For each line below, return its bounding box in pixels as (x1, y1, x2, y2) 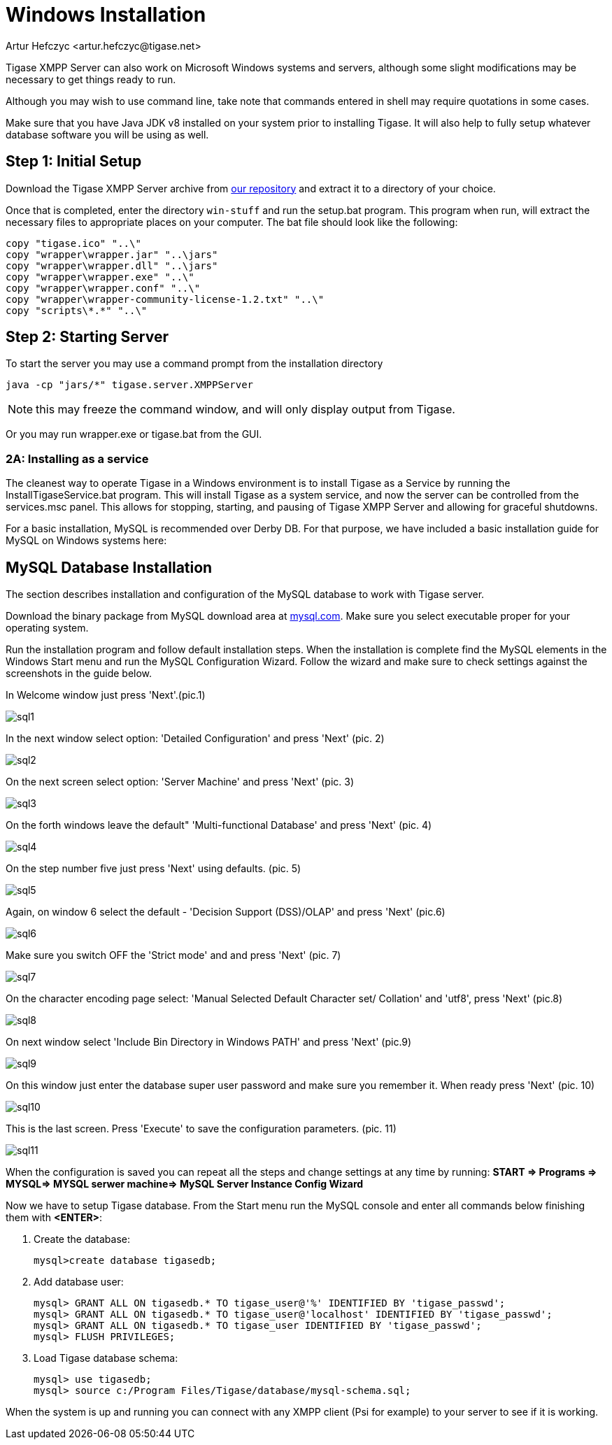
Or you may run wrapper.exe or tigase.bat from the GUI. (6, 428, 262, 441)
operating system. (6, 622, 89, 634)
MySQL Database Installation (6, 558, 213, 576)
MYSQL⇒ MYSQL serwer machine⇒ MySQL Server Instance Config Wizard (6, 1178, 364, 1190)
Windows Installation (6, 3, 206, 27)
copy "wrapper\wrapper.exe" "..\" (6, 271, 194, 283)
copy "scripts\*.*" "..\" (6, 304, 148, 316)
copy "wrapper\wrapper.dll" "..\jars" (6, 259, 218, 271)
